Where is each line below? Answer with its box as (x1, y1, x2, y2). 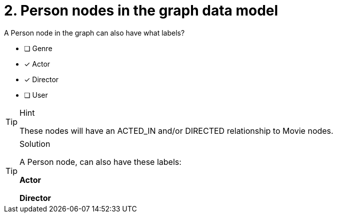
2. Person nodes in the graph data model (4, 2, 278, 19)
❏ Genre (24, 44, 52, 53)
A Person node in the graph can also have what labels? (4, 28, 185, 37)
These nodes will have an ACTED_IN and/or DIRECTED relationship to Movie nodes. (19, 125, 333, 136)
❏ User (24, 90, 48, 99)
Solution (19, 138, 50, 149)
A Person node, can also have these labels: (19, 156, 181, 167)
